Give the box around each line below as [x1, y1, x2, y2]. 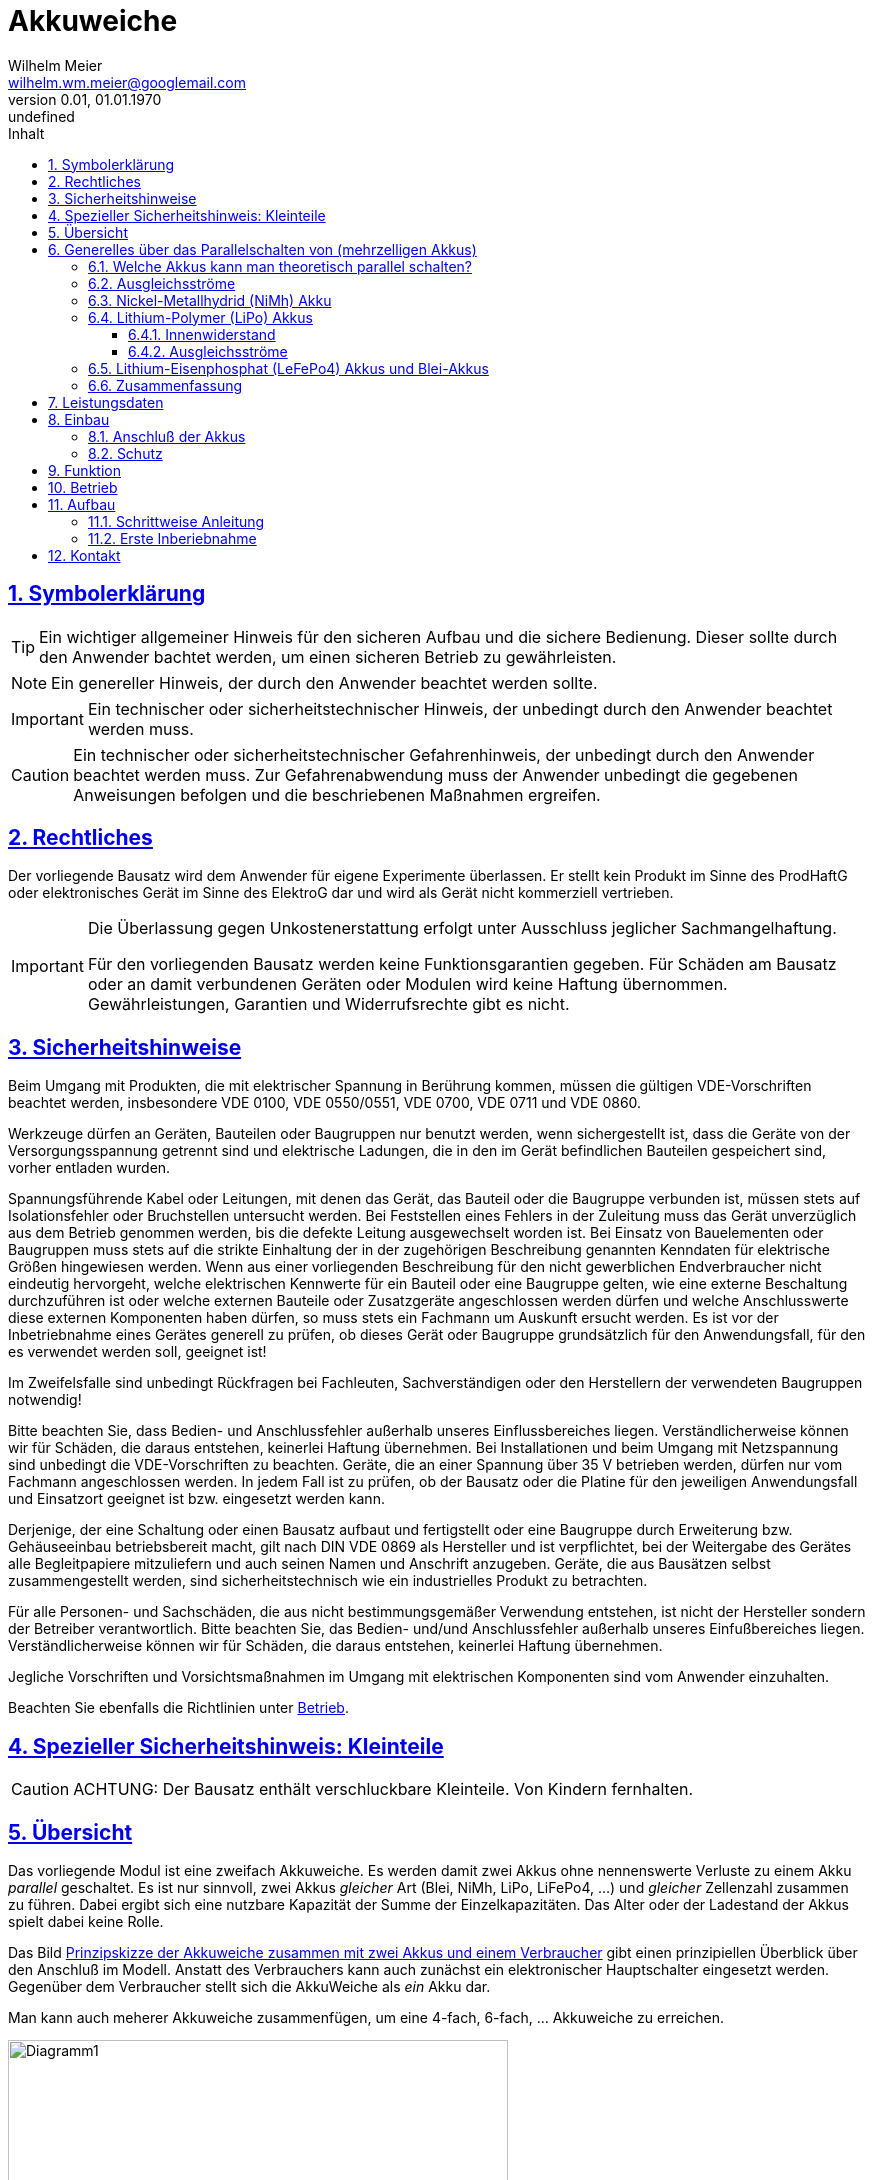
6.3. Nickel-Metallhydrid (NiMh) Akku [88, 291, 332, 309]
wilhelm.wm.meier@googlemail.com [8, 73, 246, 91]
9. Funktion [48, 461, 121, 479]
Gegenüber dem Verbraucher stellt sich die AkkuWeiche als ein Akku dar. [8, 1977, 491, 1995]
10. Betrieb [48, 478, 118, 496]
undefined [8, 107, 75, 125]
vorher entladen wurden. [8, 1159, 171, 1177]
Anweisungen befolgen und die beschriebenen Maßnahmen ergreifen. [73, 784, 601, 805]
